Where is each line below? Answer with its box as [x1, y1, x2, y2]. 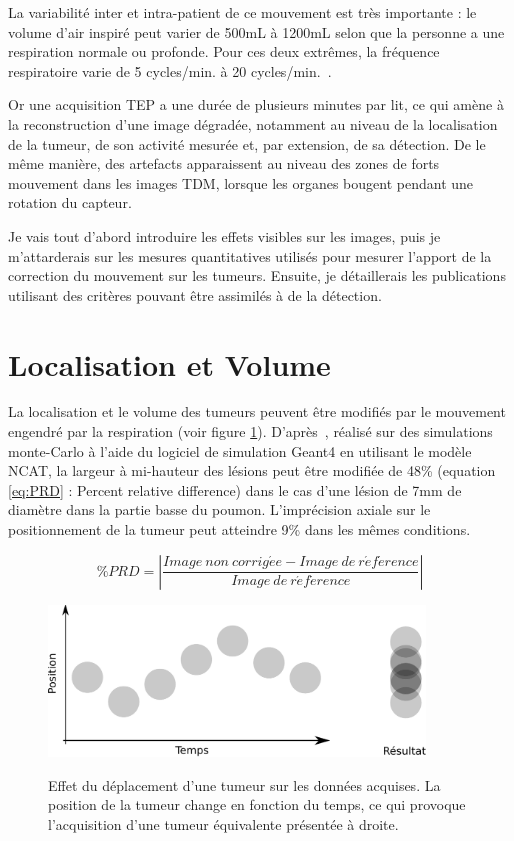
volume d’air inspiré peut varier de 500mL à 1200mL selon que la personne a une [8, 21, 505, 42]
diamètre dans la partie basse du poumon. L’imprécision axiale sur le [8, 499, 431, 520]
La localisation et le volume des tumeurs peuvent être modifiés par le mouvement [8, 401, 506, 422]
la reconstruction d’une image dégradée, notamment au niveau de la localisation [8, 113, 498, 134]
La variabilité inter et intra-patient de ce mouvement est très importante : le [8, 2, 477, 22]
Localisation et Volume [8, 343, 331, 384]
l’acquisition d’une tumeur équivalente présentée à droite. [48, 813, 399, 834]
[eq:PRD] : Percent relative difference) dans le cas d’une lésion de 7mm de [8, 479, 462, 500]
